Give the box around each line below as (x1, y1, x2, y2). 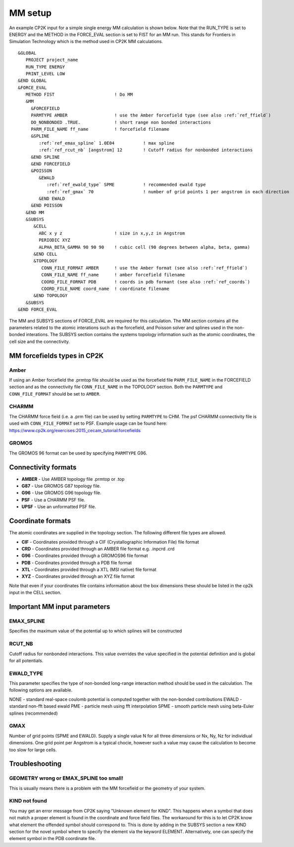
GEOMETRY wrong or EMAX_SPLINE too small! (9, 775, 124, 782)
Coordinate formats (9, 517, 71, 525)
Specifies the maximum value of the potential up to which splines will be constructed (9, 628, 182, 634)
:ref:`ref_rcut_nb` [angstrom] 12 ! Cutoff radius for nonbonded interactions (39, 147, 253, 153)
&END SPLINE (31, 154, 60, 160)
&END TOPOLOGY (33, 293, 68, 298)
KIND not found (9, 797, 47, 804)
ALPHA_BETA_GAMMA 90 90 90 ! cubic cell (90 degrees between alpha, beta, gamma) (39, 244, 250, 250)
